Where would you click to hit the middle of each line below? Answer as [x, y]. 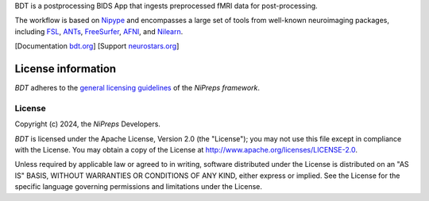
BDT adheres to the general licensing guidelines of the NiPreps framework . [137, 88]
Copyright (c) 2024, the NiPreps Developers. [87, 124]
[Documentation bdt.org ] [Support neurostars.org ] [97, 46]
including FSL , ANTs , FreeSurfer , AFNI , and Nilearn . [99, 31]
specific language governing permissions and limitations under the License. [138, 187]
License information [66, 69]
